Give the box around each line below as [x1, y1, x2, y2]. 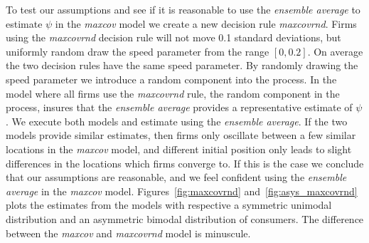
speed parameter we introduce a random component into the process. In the [6, 71, 337, 86]
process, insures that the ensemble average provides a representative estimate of [6, 100, 353, 115]
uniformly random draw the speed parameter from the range [6, 43, 269, 58]
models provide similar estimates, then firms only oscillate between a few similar [6, 128, 356, 143]
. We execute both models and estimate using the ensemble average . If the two [6, 113, 348, 128]
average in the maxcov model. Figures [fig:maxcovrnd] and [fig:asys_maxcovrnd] [6, 183, 358, 198]
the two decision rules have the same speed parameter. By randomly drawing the [6, 58, 358, 73]
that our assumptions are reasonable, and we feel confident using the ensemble [6, 170, 347, 185]
